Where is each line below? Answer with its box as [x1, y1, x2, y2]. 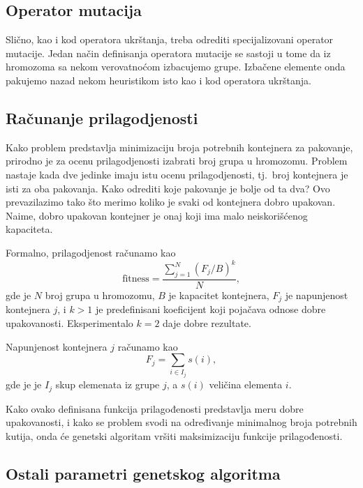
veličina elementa [209, 377, 283, 392]
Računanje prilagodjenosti [6, 107, 198, 128]
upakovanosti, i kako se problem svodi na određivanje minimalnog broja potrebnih [6, 415, 357, 429]
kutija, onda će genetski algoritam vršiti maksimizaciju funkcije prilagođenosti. [6, 428, 343, 443]
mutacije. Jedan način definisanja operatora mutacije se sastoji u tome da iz [6, 45, 331, 60]
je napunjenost [285, 287, 348, 302]
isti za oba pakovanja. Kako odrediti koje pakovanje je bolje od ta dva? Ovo [6, 181, 330, 195]
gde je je [6, 377, 42, 392]
